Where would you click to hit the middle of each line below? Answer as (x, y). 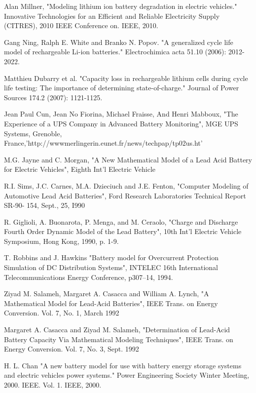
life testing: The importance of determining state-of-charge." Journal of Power (122, 88)
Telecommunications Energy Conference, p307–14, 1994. (89, 277)
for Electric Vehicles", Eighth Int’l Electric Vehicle (80, 169)
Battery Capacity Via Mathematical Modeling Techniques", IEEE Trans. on (119, 339)
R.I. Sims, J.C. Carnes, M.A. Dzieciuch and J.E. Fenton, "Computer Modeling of (126, 185)
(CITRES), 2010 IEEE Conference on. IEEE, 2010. (81, 25)
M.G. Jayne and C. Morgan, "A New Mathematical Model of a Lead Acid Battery (128, 159)
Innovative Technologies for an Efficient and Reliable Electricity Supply (112, 16)
